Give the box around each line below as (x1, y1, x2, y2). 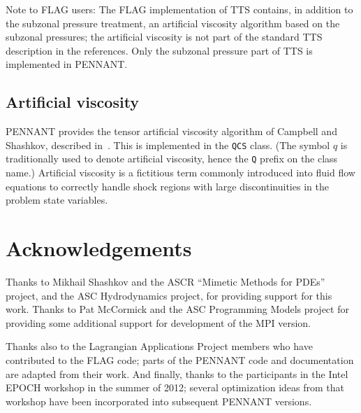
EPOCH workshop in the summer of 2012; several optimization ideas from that (6, 380, 345, 395)
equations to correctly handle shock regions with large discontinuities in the (6, 178, 329, 193)
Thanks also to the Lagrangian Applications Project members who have (6, 339, 313, 353)
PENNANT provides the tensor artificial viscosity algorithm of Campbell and (6, 124, 337, 139)
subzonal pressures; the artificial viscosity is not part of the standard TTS (6, 29, 323, 44)
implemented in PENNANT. (6, 57, 128, 71)
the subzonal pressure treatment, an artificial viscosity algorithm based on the (6, 15, 340, 30)
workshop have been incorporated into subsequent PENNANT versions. (6, 393, 312, 408)
